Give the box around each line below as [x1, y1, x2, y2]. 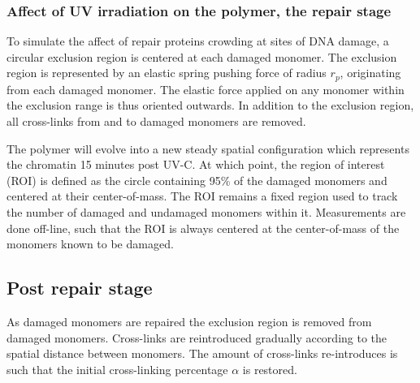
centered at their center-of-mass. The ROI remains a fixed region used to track [6, 187, 398, 204]
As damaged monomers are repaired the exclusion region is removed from [6, 313, 372, 329]
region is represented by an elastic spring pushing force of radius [6, 64, 327, 81]
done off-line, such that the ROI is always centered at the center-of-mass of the [6, 219, 400, 236]
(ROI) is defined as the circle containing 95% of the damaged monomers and [6, 171, 388, 188]
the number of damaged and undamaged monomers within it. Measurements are [6, 204, 406, 221]
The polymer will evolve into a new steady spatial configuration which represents [6, 140, 409, 157]
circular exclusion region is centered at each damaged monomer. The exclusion [6, 48, 397, 65]
